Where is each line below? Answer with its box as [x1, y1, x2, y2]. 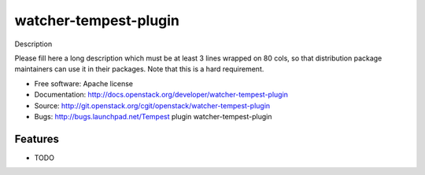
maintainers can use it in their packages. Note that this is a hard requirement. [14, 64, 264, 74]
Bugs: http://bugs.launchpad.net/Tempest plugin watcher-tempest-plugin [34, 111, 272, 121]
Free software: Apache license [34, 78, 134, 88]
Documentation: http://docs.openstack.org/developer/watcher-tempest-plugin [34, 90, 289, 100]
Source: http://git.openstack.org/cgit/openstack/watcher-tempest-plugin [34, 100, 271, 110]
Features [14, 132, 59, 145]
